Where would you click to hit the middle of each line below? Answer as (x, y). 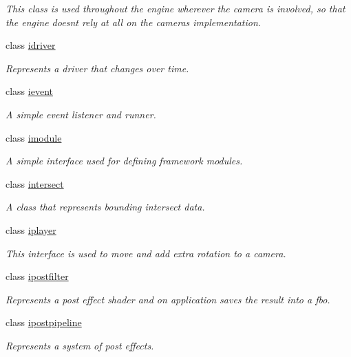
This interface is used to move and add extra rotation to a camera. (146, 253)
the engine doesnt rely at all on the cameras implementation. (134, 22)
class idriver (31, 45)
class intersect (35, 183)
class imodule (34, 137)
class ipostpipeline (44, 322)
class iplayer (31, 229)
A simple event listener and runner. (81, 114)
